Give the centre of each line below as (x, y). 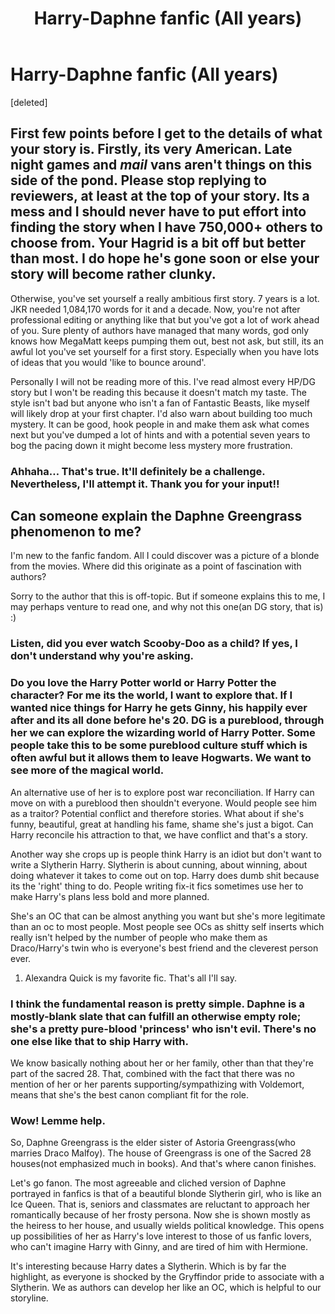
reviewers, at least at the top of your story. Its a (160, 196)
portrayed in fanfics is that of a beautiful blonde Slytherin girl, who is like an (166, 1194)
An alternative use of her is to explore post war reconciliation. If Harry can (162, 792)
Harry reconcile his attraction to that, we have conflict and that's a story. (159, 834)
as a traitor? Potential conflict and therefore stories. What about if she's (157, 813)
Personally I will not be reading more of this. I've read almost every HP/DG (163, 381)
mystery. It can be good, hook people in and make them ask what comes (160, 424)
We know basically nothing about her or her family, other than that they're (162, 1063)
